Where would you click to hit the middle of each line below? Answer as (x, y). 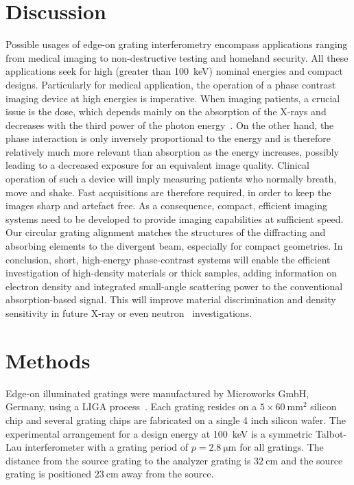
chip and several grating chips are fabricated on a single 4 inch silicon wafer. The (176, 419)
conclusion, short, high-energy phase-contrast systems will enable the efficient (168, 259)
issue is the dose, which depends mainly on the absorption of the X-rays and (166, 111)
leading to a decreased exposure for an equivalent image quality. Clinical (157, 165)
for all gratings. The (282, 447)
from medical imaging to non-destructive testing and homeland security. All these (177, 57)
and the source (312, 460)
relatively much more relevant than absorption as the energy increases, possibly (173, 151)
